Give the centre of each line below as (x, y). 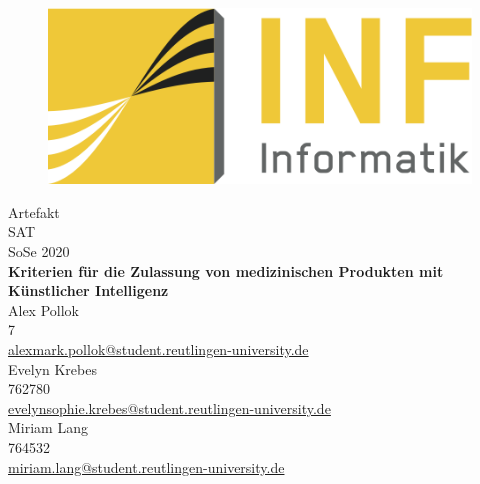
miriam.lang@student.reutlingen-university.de (146, 466)
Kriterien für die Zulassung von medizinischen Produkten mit (226, 270)
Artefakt (34, 211)
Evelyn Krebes (52, 368)
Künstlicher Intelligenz (88, 290)
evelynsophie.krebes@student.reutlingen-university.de (169, 407)
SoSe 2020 (39, 251)
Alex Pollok (43, 309)
